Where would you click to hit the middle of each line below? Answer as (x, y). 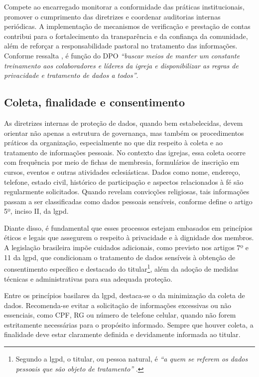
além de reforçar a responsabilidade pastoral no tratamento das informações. (121, 46)
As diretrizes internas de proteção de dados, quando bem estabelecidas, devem (124, 123)
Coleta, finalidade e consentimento (94, 102)
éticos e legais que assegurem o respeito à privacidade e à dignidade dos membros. (129, 237)
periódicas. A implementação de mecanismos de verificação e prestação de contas (127, 26)
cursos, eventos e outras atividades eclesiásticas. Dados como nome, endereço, (122, 172)
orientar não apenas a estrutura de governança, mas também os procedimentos (124, 133)
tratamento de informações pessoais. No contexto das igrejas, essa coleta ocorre (125, 152)
